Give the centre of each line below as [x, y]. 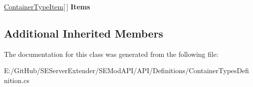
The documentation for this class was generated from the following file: [111, 54]
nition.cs [17, 80]
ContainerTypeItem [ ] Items [47, 6]
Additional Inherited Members [84, 33]
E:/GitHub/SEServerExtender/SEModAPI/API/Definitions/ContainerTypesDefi [126, 70]
